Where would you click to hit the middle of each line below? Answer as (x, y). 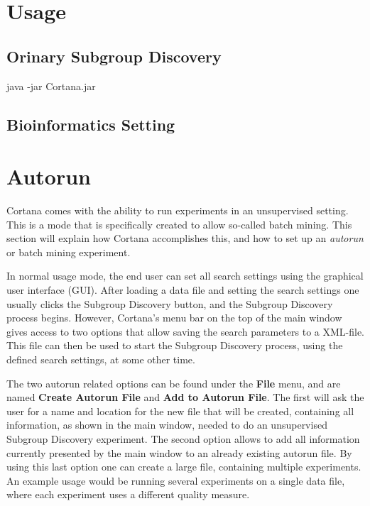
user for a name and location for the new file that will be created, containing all (180, 411)
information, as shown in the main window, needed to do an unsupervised (167, 425)
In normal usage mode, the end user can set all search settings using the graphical (185, 276)
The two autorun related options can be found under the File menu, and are (174, 383)
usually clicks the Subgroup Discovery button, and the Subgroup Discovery (170, 303)
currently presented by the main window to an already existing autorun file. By (179, 452)
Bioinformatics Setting (91, 124)
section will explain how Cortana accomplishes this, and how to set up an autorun (185, 238)
